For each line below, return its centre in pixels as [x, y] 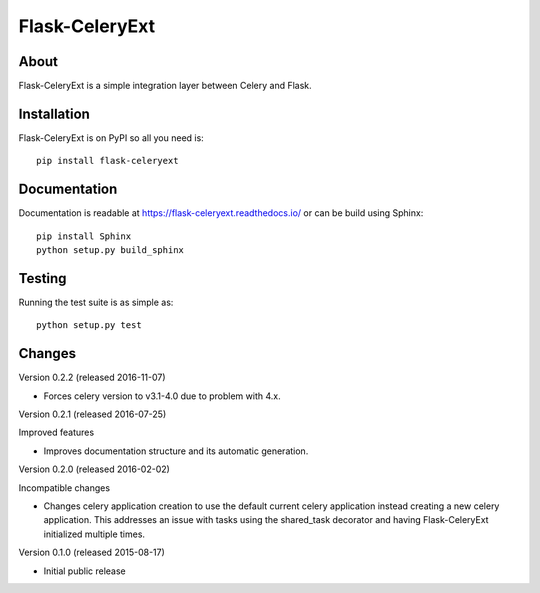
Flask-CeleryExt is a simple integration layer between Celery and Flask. [165, 86]
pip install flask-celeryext [107, 161]
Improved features [56, 432]
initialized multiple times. [94, 534]
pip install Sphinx [84, 236]
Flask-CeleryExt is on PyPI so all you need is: [111, 137]
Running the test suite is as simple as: [96, 302]
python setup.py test [89, 325]
